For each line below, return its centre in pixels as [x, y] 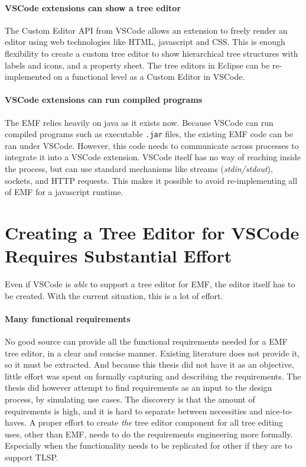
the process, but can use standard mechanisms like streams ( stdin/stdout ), [139, 168]
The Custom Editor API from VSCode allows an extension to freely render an [146, 30]
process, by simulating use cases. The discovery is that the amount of [130, 399]
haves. [16, 422]
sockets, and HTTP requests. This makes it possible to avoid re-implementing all [151, 180]
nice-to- [279, 411]
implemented [28, 77]
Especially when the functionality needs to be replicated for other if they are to [149, 445]
